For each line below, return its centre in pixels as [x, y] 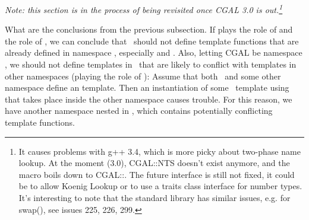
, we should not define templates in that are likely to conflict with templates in [151, 64]
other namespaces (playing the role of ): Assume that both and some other [143, 76]
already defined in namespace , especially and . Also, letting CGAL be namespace [154, 52]
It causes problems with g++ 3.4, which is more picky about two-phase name [160, 151]
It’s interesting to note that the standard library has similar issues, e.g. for [154, 197]
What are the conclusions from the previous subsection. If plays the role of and [149, 29]
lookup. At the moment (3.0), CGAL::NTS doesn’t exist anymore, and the [154, 163]
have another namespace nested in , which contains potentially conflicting [139, 111]
